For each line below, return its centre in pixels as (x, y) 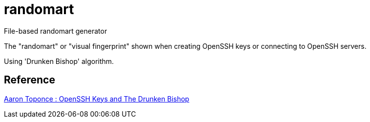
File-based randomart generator (56, 31)
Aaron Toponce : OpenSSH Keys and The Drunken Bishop (97, 99)
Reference (30, 80)
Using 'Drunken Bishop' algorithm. (59, 61)
